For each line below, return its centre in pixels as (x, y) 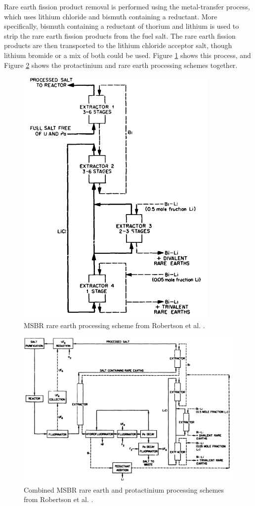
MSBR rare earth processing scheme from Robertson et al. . (114, 325)
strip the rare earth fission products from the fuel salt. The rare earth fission (120, 35)
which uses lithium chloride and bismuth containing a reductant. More (111, 16)
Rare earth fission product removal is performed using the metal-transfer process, (127, 6)
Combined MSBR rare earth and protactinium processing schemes (124, 489)
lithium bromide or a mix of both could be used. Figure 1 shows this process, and (127, 55)
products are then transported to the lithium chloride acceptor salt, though (118, 45)
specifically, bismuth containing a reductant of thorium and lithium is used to (122, 26)
